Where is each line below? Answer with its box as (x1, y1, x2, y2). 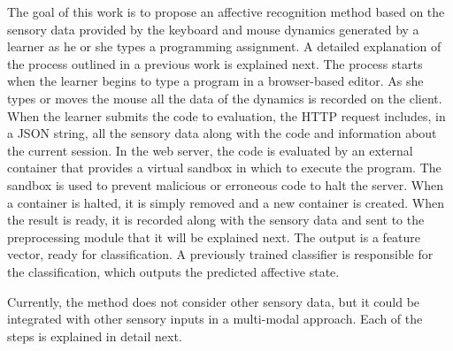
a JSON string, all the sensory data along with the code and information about (7, 124, 437, 142)
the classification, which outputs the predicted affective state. (7, 262, 340, 280)
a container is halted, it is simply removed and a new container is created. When (7, 193, 444, 211)
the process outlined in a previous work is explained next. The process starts (7, 54, 423, 72)
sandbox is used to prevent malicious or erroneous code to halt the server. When (7, 175, 444, 194)
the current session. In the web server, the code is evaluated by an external (7, 141, 413, 159)
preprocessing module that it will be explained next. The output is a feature (7, 227, 421, 246)
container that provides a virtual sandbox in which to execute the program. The (7, 158, 441, 177)
